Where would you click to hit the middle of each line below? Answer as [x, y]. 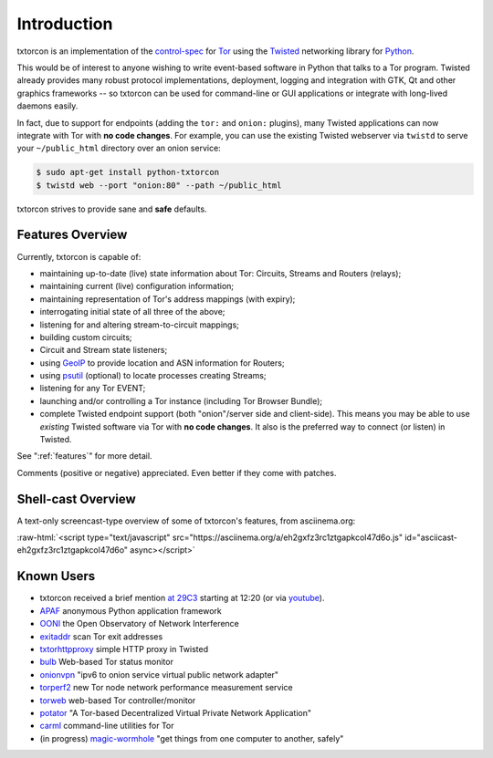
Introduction [65, 24]
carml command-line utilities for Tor [107, 726]
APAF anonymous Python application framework [131, 610]
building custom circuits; [86, 337]
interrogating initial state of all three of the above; [132, 312]
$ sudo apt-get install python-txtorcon [127, 172]
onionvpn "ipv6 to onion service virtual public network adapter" [159, 674]
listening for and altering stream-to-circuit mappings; [139, 325]
